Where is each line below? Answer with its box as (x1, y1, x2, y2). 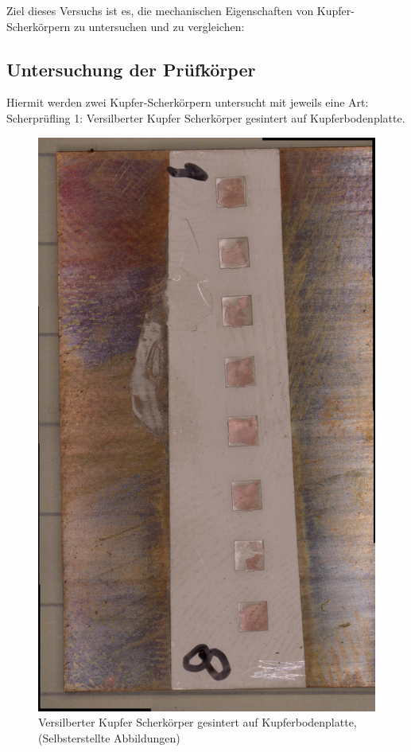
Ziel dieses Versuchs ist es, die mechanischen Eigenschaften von (6, 2, 314, 18)
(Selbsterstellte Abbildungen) (38, 729, 180, 746)
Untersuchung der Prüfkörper (6, 56, 256, 81)
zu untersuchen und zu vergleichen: (73, 18, 245, 34)
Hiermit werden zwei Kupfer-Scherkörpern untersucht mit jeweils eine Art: (6, 94, 369, 111)
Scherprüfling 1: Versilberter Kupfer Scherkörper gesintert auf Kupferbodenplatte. (6, 109, 405, 126)
